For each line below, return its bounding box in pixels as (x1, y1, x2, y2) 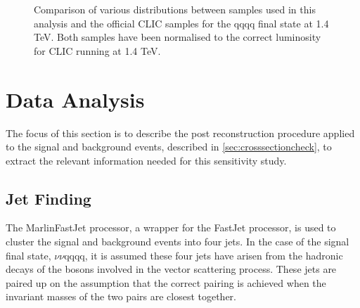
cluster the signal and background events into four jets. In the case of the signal (6, 234, 349, 249)
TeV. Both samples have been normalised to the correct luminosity (34, 30, 321, 44)
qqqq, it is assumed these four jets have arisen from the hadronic (64, 248, 343, 262)
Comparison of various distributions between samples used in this (34, 2, 316, 16)
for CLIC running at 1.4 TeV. (34, 43, 161, 58)
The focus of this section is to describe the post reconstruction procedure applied (6, 125, 355, 140)
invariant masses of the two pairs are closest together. (6, 289, 237, 304)
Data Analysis (6, 84, 145, 113)
